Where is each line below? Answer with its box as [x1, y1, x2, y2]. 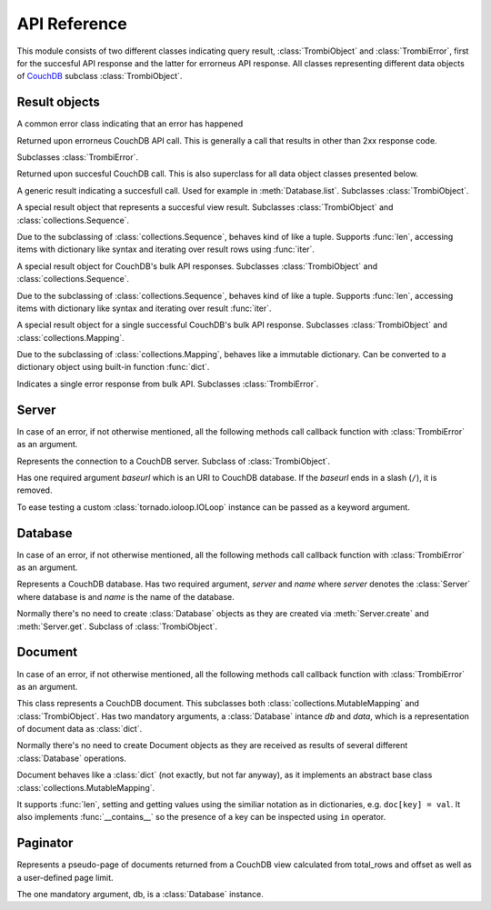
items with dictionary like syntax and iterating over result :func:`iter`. [16, 303, 272, 314]
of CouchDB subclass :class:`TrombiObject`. [16, 71, 183, 82]
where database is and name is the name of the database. [16, 591, 235, 602]
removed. [16, 485, 53, 495]
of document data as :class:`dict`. [16, 724, 143, 735]
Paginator [16, 835, 74, 851]
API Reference [16, 14, 127, 34]
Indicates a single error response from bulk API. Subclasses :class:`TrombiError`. [16, 378, 319, 389]
